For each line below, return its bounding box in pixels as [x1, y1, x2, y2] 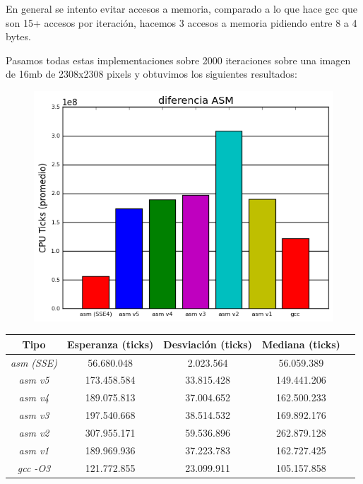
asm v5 [18, 372, 49, 387]
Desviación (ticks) [163, 336, 252, 351]
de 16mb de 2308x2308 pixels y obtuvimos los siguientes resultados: [6, 66, 297, 81]
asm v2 [18, 425, 49, 439]
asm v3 [18, 408, 49, 423]
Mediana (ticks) [261, 336, 340, 351]
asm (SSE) [11, 355, 58, 370]
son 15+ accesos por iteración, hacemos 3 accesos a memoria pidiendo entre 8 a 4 [6, 15, 357, 30]
